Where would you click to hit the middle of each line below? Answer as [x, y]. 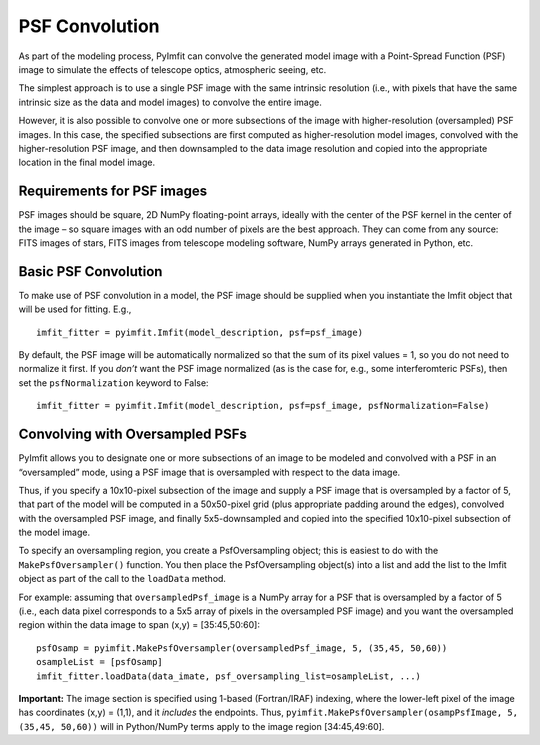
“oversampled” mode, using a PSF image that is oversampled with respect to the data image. [209, 472]
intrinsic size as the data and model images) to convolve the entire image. [170, 102]
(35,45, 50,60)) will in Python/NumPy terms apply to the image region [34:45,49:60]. [201, 726]
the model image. [54, 532]
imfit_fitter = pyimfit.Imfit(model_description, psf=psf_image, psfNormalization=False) [263, 406]
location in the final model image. [86, 162]
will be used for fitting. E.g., [75, 309]
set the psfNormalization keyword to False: [113, 382]
